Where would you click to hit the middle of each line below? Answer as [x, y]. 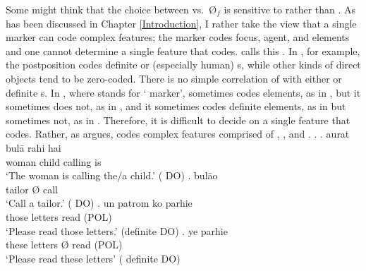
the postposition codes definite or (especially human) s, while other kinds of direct [183, 65]
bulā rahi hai [33, 147]
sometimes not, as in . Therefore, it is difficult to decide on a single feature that [178, 120]
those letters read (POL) [59, 216]
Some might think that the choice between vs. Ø [111, 9]
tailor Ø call [32, 189]
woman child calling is [54, 161]
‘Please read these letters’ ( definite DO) [93, 258]
